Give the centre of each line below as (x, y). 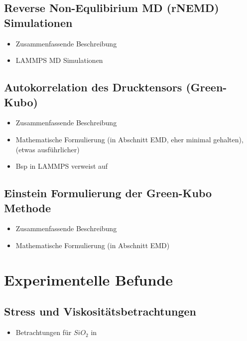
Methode (28, 207)
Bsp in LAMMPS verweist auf (62, 166)
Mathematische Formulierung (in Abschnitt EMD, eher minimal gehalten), (129, 139)
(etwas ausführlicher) (48, 149)
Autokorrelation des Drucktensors (93, 87)
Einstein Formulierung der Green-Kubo (108, 193)
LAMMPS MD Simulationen (59, 60)
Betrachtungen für (44, 332)
